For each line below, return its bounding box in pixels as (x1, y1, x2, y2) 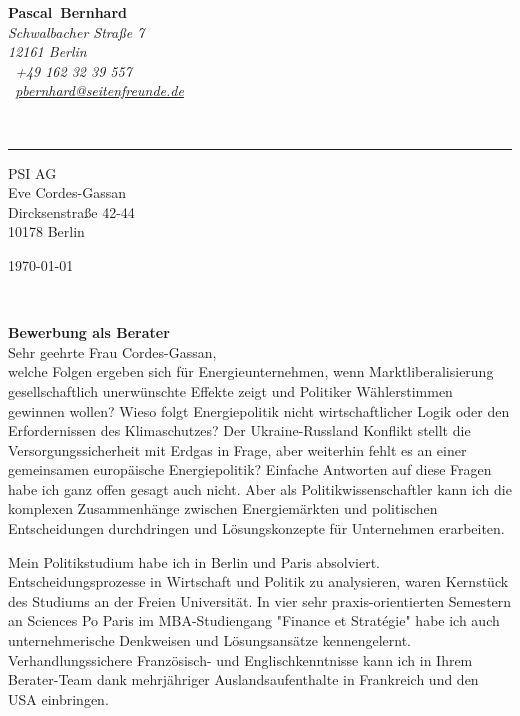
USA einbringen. (8, 688, 109, 709)
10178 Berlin (8, 221, 85, 242)
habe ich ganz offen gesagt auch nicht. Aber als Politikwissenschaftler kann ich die (8, 478, 512, 499)
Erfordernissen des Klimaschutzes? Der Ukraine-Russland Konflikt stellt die (8, 420, 471, 441)
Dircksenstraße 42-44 (8, 201, 135, 222)
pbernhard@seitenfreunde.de (15, 80, 184, 101)
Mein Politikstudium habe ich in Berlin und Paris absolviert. (8, 551, 380, 572)
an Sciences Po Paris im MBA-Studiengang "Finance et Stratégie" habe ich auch (8, 610, 500, 631)
